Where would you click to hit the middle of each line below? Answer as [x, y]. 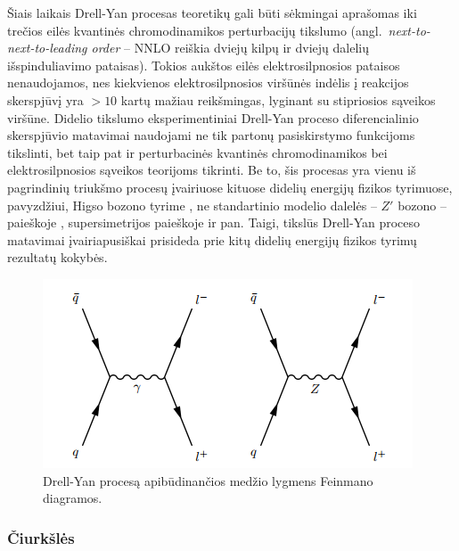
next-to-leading [47, 48]
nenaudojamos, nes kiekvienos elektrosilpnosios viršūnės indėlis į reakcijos [208, 82]
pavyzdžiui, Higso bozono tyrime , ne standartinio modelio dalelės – [192, 205]
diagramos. [73, 498]
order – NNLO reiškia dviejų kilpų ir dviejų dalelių [230, 48]
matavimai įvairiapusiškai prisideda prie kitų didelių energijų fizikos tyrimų [212, 239]
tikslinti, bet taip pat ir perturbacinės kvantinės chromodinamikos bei [197, 152]
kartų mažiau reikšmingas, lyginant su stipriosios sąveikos [278, 99]
